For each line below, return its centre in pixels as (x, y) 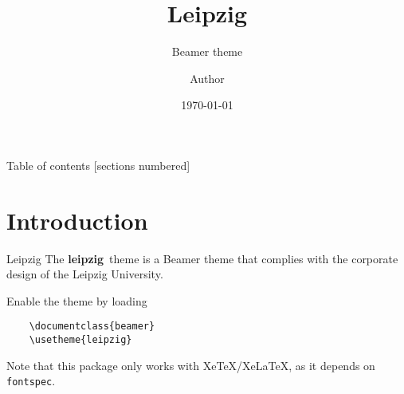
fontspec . (31, 381)
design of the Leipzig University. (85, 274)
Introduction (77, 220)
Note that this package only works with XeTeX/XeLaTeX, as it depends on (191, 365)
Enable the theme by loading (77, 300)
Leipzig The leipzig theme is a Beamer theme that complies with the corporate (202, 258)
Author (207, 78)
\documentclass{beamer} (92, 327)
